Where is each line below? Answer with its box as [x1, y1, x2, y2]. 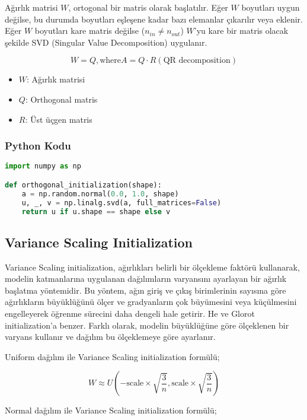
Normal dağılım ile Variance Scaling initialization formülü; [5, 404, 217, 416]
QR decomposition [163, 56, 231, 65]
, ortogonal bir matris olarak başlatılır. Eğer [68, 1, 228, 13]
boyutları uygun [241, 1, 300, 13]
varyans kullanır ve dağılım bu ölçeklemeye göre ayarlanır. [5, 330, 216, 343]
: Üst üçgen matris [25, 113, 92, 125]
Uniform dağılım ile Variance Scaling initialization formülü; [5, 350, 220, 362]
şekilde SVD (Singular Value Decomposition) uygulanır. [5, 36, 207, 48]
